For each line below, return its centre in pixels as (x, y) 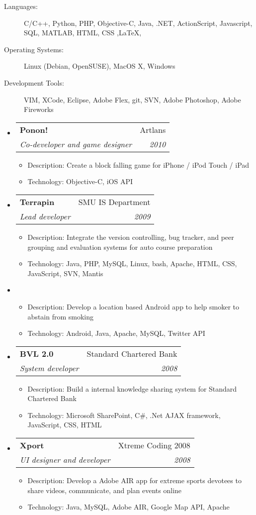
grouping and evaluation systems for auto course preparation (120, 247)
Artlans (153, 129)
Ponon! (34, 129)
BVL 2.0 (37, 353)
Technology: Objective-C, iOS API (80, 181)
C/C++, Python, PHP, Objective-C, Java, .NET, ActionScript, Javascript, (138, 23)
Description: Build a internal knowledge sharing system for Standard (132, 388)
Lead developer (45, 216)
